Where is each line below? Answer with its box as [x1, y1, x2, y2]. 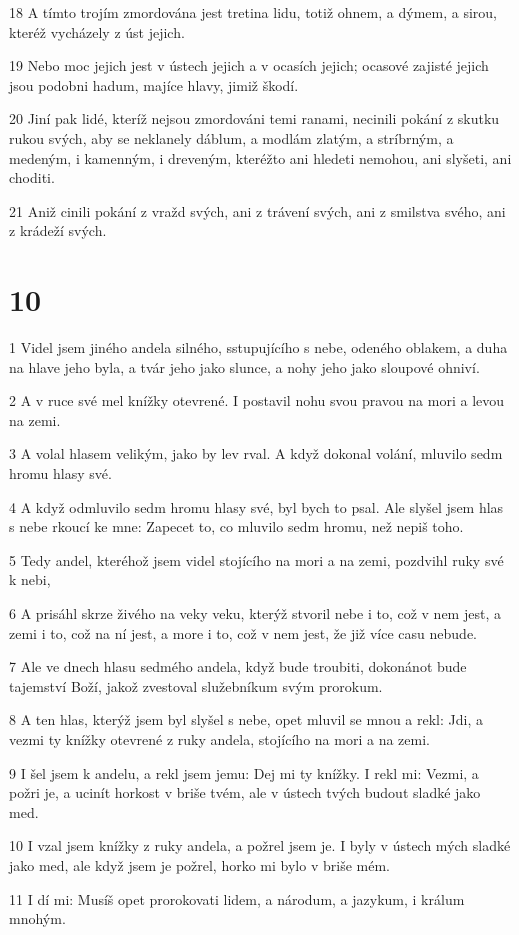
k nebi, [9, 569, 51, 590]
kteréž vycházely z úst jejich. [9, 21, 185, 42]
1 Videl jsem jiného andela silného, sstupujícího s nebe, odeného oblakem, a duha [9, 337, 508, 358]
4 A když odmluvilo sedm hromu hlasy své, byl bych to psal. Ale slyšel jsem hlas [9, 496, 504, 517]
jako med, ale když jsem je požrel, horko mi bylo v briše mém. [9, 854, 390, 875]
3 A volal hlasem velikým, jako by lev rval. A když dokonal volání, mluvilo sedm [9, 443, 503, 464]
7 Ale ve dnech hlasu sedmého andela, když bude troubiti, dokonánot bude [9, 656, 467, 677]
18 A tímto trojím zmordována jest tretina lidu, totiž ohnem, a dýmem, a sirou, [9, 2, 497, 22]
